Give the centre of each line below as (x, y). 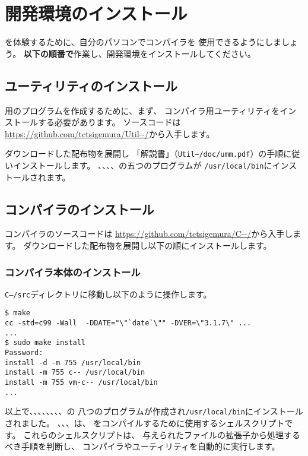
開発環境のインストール (96, 13)
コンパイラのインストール (80, 209)
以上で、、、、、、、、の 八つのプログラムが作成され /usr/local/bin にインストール (154, 411)
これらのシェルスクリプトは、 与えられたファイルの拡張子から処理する (162, 434)
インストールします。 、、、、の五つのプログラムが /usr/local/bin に (142, 165)
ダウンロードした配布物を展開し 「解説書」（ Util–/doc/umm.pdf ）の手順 (144, 153)
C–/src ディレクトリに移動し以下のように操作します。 (108, 294)
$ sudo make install (45, 343)
